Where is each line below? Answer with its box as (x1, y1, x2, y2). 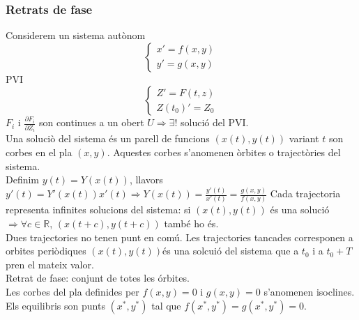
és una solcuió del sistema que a (162, 243, 299, 258)
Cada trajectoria (270, 186, 341, 201)
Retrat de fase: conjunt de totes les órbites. (6, 271, 190, 285)
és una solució (270, 202, 330, 217)
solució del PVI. (180, 115, 249, 130)
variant (289, 131, 319, 146)
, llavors (129, 172, 163, 187)
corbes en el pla (6, 144, 72, 159)
